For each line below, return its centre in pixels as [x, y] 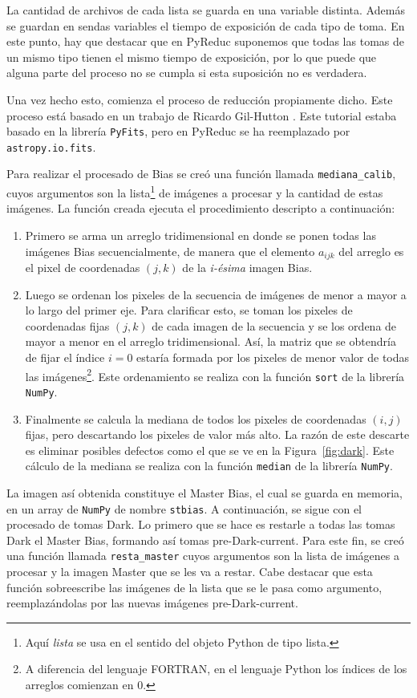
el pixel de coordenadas [83, 268]
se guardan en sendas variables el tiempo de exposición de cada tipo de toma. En [206, 25]
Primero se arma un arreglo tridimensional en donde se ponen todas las [200, 235]
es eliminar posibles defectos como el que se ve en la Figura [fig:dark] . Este [210, 450]
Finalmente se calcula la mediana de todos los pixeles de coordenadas [196, 418]
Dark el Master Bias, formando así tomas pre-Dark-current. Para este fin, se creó [205, 540]
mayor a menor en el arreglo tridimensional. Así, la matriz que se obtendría [211, 341]
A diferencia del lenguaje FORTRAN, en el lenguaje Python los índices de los [216, 669]
